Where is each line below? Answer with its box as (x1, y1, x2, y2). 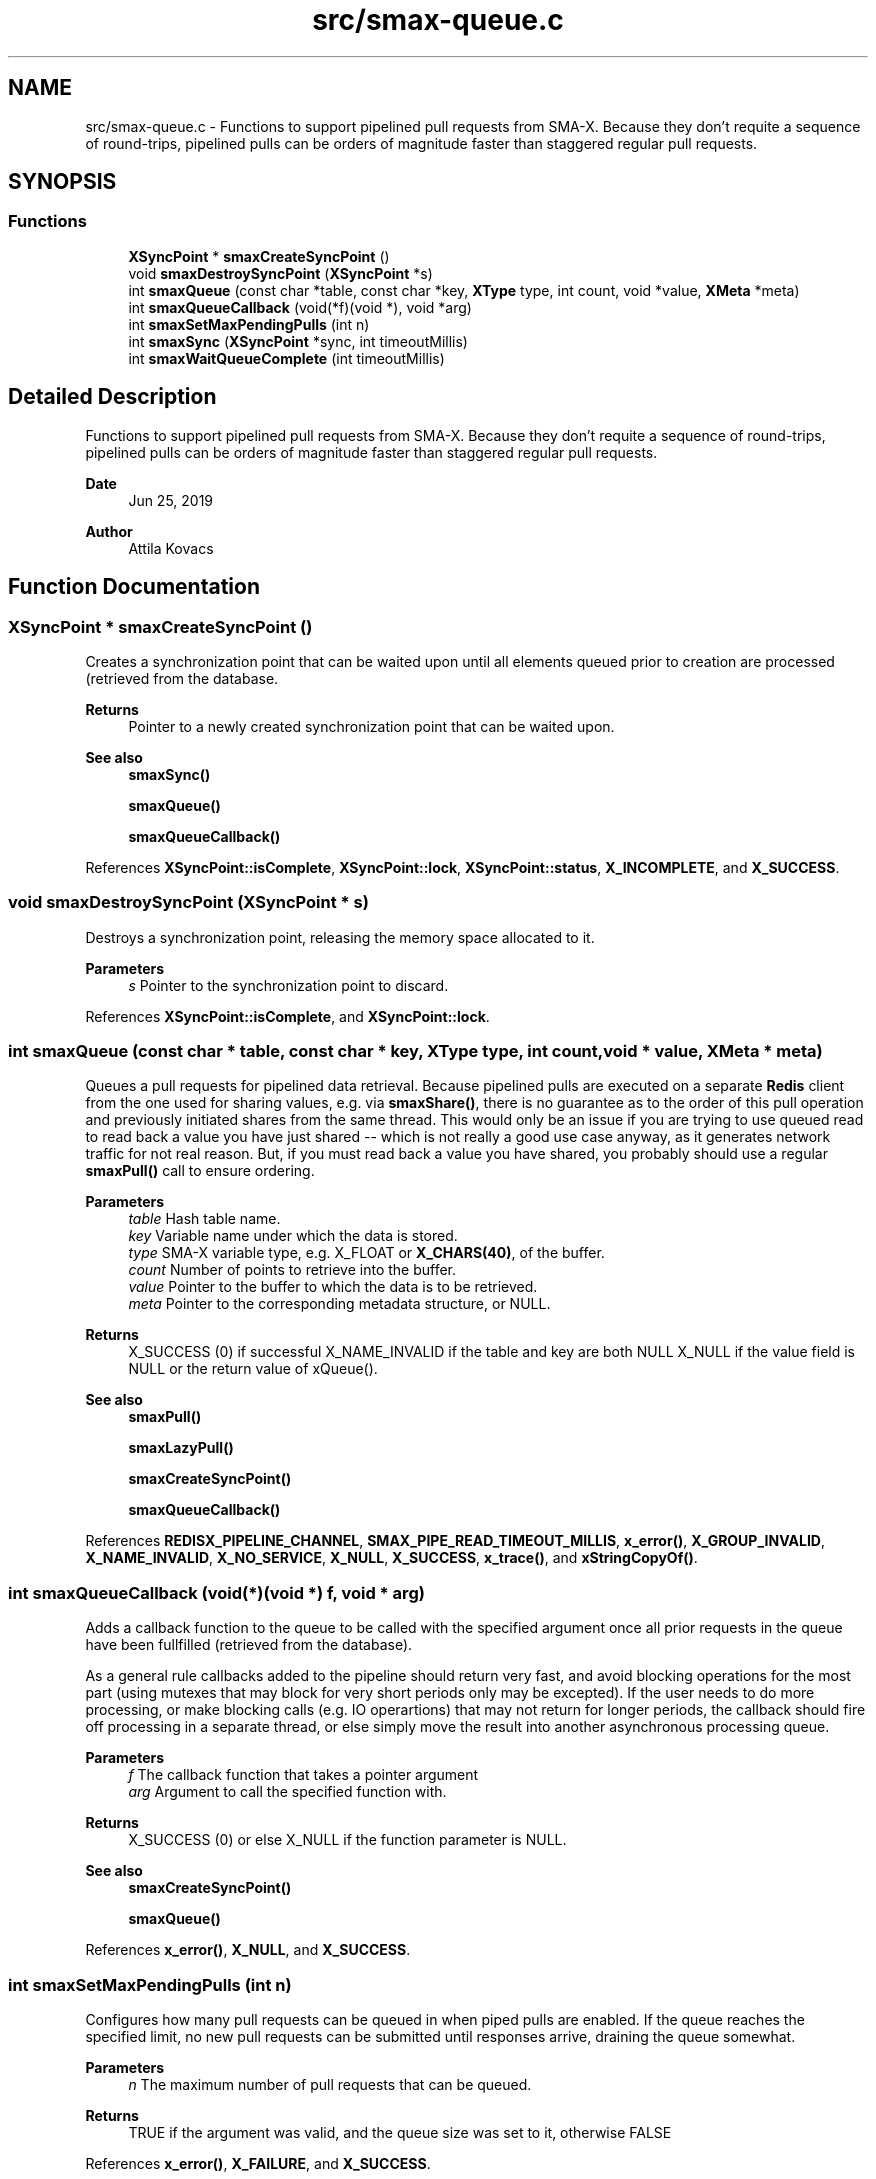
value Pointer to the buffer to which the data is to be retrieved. (128, 1278, 538, 1296)
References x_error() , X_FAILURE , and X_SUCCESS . (85, 2154, 431, 2172)
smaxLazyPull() (128, 1439, 234, 1457)
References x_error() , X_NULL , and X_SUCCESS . (85, 1941, 411, 1959)
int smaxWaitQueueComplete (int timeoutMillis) (128, 349, 445, 367)
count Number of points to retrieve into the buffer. (128, 1261, 457, 1279)
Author (85, 522, 133, 540)
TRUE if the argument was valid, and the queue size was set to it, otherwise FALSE (128, 2123, 672, 2141)
